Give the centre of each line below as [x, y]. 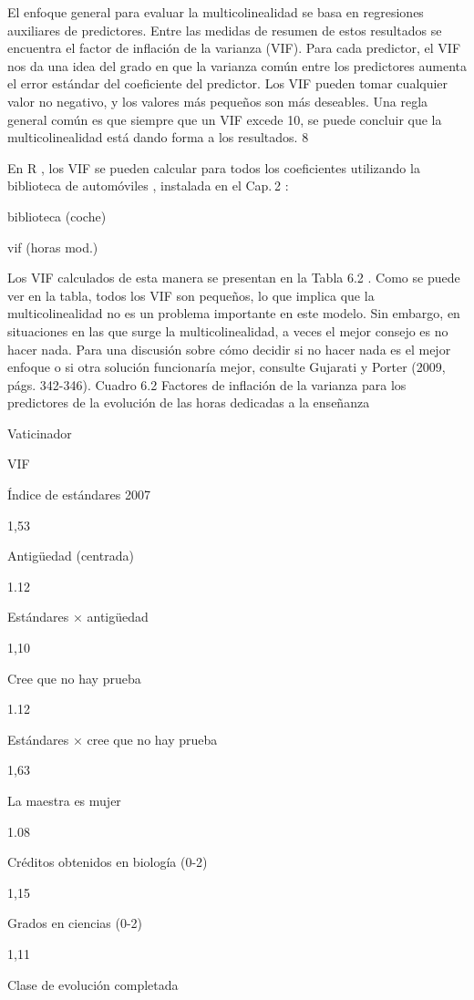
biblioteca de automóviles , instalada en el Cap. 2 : [148, 186]
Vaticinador [40, 433]
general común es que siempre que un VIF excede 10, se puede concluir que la [225, 119]
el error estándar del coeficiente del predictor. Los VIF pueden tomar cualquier [228, 83]
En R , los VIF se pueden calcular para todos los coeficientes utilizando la [214, 167]
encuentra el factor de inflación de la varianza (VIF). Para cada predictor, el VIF [234, 48]
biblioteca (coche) [57, 216]
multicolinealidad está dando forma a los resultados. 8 [158, 137]
